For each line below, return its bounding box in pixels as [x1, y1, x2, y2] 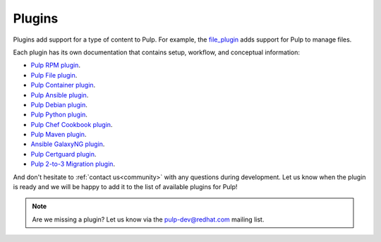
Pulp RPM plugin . [30, 61, 81, 70]
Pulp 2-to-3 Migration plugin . [30, 159, 116, 169]
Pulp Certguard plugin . [30, 150, 97, 158]
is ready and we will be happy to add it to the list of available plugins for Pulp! [13, 183, 238, 191]
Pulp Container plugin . [30, 81, 96, 90]
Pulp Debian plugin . [30, 100, 87, 109]
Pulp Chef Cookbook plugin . [30, 120, 113, 128]
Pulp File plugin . [30, 71, 78, 79]
